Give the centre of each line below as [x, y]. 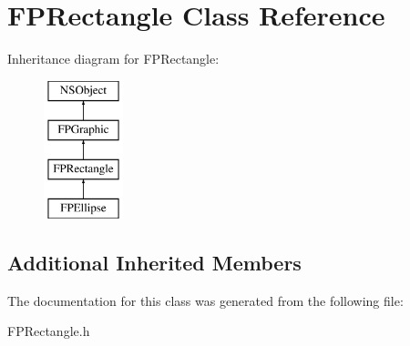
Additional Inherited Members [154, 262]
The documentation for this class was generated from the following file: [205, 300]
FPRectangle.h [49, 331]
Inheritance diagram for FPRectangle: [113, 59]
